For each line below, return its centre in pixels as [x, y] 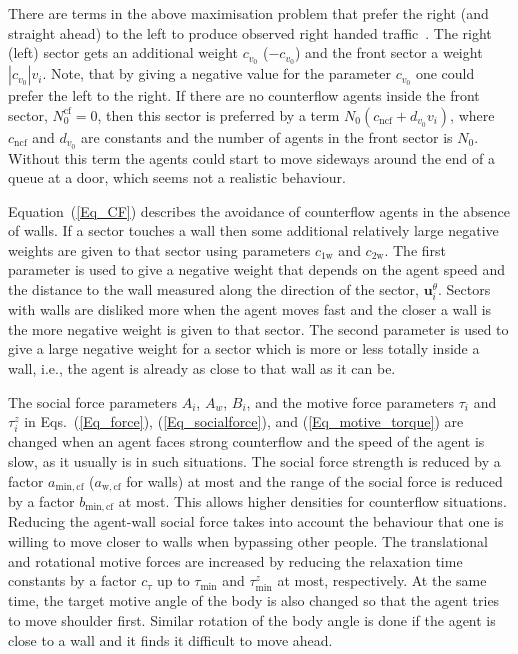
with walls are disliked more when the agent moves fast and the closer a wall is [250, 309]
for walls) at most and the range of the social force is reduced [314, 480]
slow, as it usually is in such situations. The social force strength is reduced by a [254, 460]
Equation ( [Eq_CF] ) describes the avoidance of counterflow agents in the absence [259, 210]
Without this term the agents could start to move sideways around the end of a [251, 157]
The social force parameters [93, 401]
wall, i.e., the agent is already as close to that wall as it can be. [202, 368]
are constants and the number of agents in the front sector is [267, 136]
